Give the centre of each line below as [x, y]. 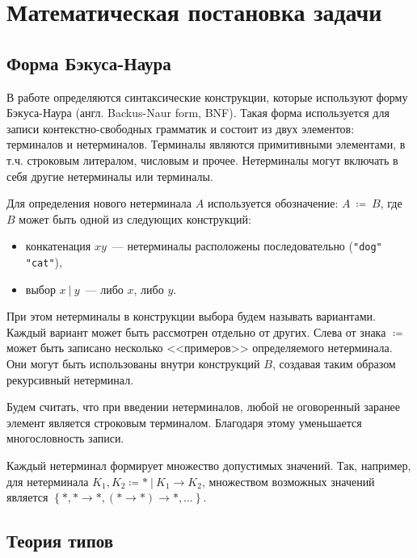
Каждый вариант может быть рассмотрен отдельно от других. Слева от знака [196, 331]
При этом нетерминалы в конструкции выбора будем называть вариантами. [191, 316]
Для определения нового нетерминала [99, 203]
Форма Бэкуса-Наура [89, 63]
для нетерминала [48, 481]
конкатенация [58, 246]
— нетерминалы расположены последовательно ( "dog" [247, 246]
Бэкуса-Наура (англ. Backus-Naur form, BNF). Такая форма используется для [198, 113]
